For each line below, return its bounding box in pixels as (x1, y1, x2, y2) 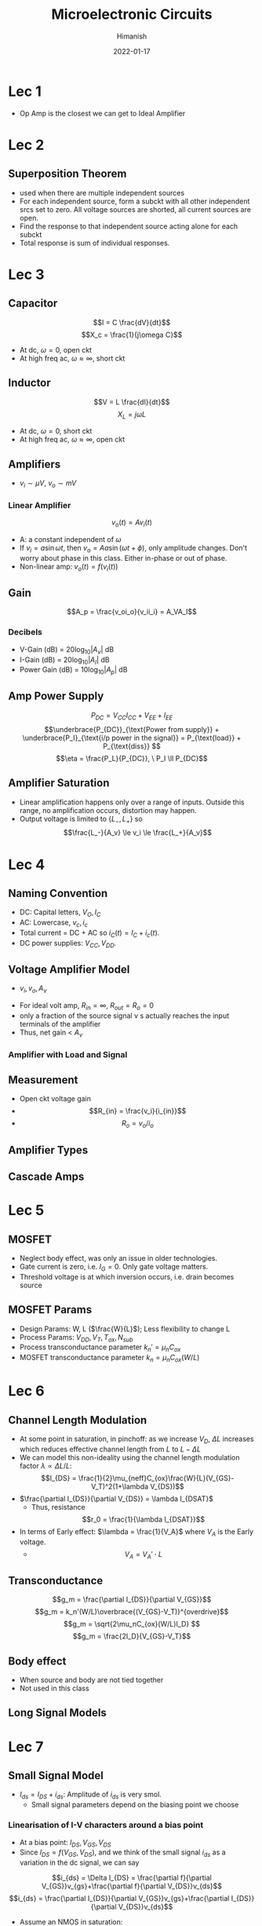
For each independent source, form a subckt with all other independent (19, 196, 250, 206)
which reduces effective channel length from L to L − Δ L (19, 1444, 202, 1454)
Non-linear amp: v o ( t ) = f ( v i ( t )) (19, 562, 118, 573)
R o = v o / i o (121, 1119, 155, 1130)
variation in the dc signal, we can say (19, 1858, 140, 1867)
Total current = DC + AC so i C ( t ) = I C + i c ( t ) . (19, 928, 160, 939)
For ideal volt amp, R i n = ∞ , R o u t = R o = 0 (19, 1001, 155, 1012)
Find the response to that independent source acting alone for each (19, 222, 238, 231)
